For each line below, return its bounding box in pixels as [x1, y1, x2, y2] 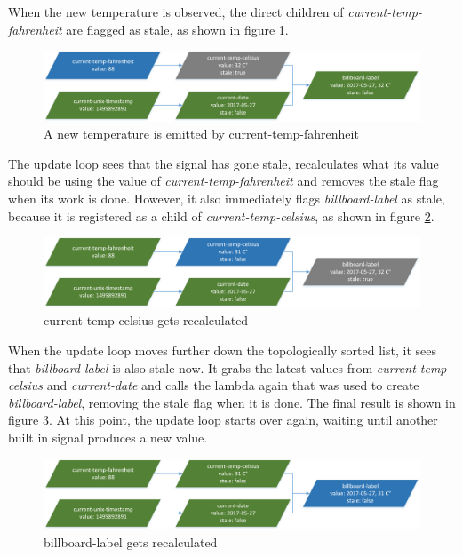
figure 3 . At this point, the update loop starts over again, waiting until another [8, 410, 438, 429]
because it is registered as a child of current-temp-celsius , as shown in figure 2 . [8, 206, 435, 225]
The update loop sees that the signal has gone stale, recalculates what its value [8, 154, 439, 172]
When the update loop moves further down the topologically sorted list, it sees [8, 340, 436, 359]
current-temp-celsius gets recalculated [44, 311, 249, 330]
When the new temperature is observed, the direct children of [8, 3, 344, 20]
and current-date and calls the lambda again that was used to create [46, 376, 419, 394]
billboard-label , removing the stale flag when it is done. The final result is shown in [8, 393, 456, 411]
